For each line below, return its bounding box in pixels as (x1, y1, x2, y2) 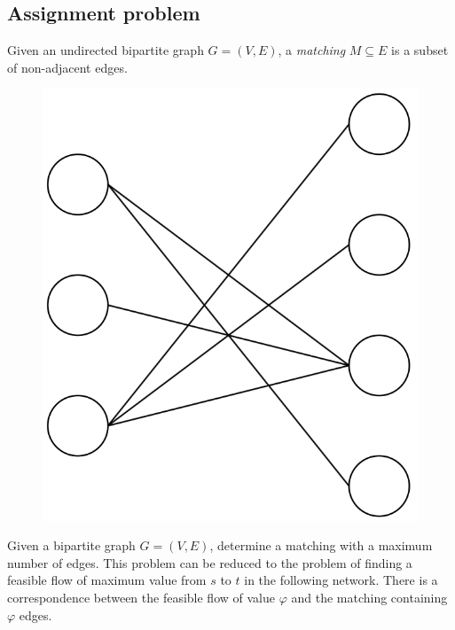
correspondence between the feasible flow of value (7, 587, 275, 606)
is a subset (391, 41, 449, 59)
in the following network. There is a (244, 571, 438, 589)
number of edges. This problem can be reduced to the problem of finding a (7, 553, 412, 572)
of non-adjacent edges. (7, 58, 128, 76)
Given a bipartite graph (7, 536, 136, 555)
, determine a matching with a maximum (209, 536, 433, 555)
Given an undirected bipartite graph (7, 41, 204, 59)
